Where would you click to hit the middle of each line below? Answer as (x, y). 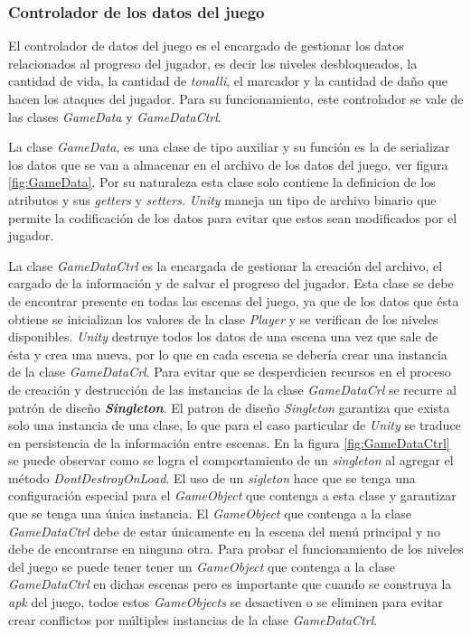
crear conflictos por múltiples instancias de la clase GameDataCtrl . (193, 619)
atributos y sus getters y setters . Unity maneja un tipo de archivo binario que (222, 199)
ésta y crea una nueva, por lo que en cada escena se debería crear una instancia (228, 354)
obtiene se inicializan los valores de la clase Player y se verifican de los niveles (223, 318)
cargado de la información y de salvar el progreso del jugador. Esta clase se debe (231, 283)
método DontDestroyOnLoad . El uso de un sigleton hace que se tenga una (212, 477)
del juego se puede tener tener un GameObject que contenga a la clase (202, 566)
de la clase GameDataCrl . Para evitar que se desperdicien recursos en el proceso (230, 372)
